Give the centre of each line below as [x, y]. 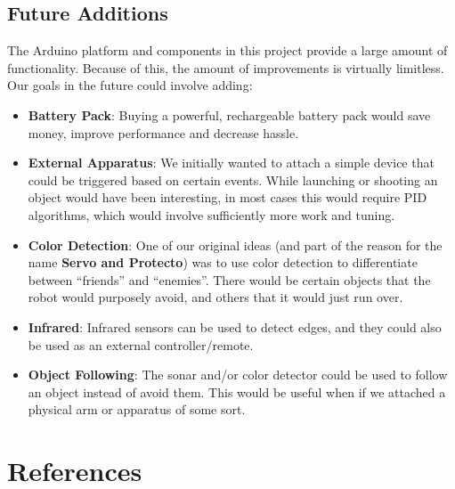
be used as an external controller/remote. [141, 344]
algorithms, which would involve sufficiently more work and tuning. [211, 214]
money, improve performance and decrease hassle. [163, 132]
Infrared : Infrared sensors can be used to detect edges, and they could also [235, 326]
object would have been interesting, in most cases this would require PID [227, 197]
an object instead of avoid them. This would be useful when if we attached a [237, 391]
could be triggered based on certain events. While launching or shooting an [233, 179]
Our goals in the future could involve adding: [130, 85]
